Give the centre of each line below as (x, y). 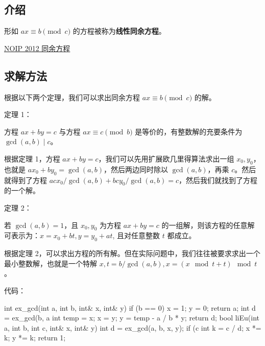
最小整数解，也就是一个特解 (51, 263)
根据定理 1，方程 (32, 158)
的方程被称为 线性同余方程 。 (119, 31)
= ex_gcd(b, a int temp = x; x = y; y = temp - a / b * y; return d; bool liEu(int (132, 318)
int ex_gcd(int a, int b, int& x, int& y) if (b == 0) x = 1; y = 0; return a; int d (130, 307)
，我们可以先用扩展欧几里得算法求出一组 (166, 158)
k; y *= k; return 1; (35, 338)
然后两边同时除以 (140, 169)
